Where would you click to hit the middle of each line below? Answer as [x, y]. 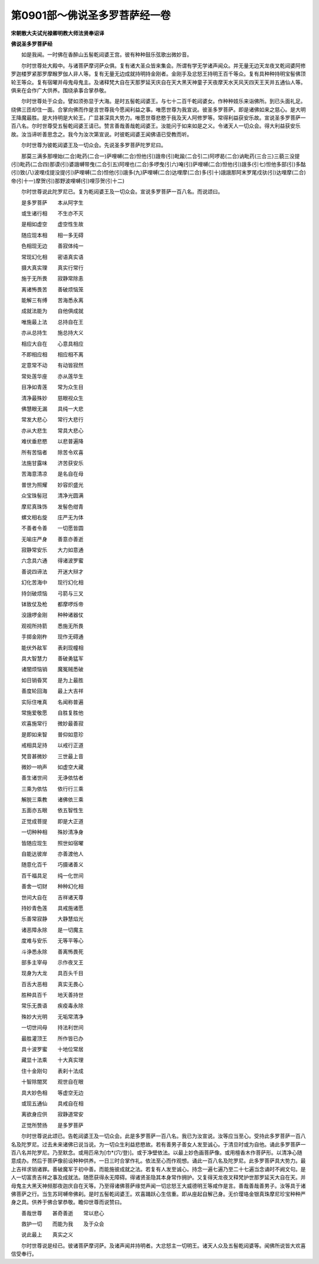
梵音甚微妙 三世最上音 [52, 756]
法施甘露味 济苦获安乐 [52, 463]
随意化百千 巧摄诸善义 [52, 865]
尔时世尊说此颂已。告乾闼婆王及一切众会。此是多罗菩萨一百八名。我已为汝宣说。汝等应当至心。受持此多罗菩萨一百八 [163, 1136]
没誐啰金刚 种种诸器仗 [52, 615]
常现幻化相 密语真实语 [52, 256]
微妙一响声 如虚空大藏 [52, 767]
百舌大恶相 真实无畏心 [52, 984]
